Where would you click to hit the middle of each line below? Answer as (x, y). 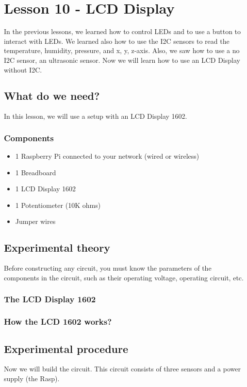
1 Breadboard (36, 172)
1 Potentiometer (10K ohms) (58, 205)
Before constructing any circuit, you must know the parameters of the (108, 268)
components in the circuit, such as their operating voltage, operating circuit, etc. (124, 277)
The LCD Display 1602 (50, 299)
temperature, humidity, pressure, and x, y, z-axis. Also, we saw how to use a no (122, 50)
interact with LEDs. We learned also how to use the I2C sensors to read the (117, 41)
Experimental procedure (66, 348)
